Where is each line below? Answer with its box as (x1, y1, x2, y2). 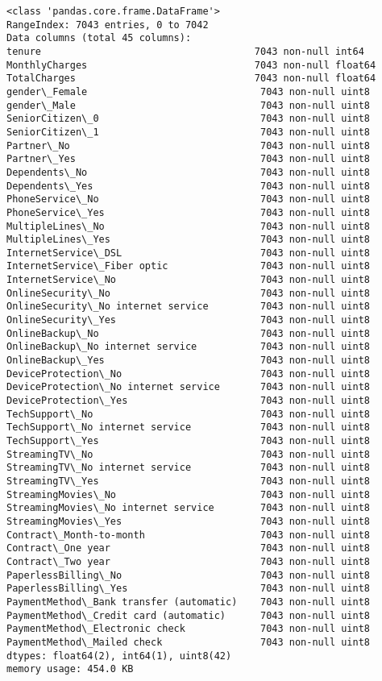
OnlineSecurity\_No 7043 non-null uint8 (6, 287, 371, 299)
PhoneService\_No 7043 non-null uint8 (6, 193, 371, 206)
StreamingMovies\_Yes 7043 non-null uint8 (6, 515, 371, 527)
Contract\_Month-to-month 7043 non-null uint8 (6, 529, 371, 541)
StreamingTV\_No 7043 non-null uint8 (6, 448, 371, 460)
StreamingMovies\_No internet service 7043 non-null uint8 (6, 502, 371, 514)
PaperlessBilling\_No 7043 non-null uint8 (6, 569, 371, 581)
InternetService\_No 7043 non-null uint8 (6, 274, 371, 286)
